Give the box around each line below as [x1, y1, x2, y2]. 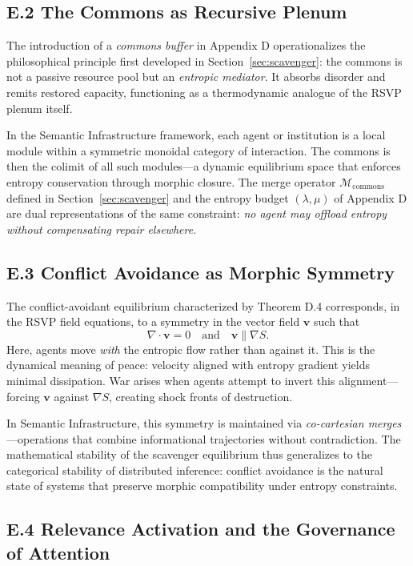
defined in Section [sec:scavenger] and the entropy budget [6, 189, 289, 206]
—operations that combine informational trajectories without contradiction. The [6, 430, 401, 447]
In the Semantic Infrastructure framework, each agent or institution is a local [6, 126, 386, 143]
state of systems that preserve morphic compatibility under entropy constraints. [6, 477, 398, 494]
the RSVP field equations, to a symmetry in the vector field [6, 313, 300, 330]
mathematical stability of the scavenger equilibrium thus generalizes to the [6, 446, 372, 463]
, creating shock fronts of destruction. [109, 387, 293, 404]
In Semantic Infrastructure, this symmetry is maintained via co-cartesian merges [6, 415, 402, 432]
